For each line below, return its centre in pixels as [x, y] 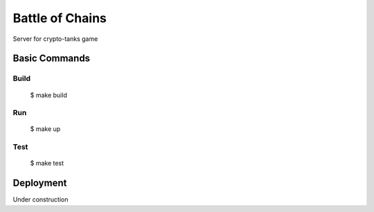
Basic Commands [51, 59]
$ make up [45, 129]
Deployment [40, 183]
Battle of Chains [60, 18]
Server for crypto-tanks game [55, 39]
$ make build [48, 95]
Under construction [41, 200]
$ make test [47, 164]
